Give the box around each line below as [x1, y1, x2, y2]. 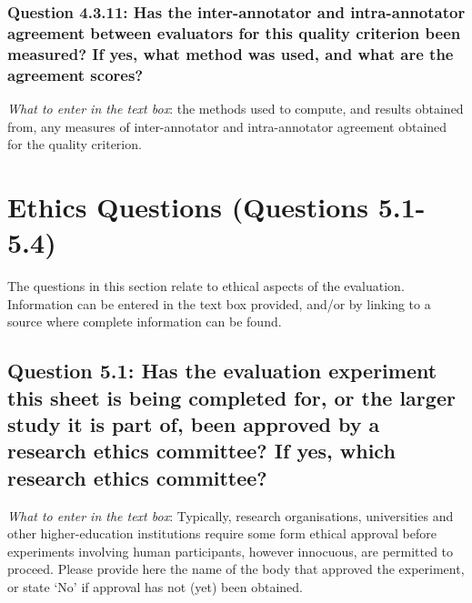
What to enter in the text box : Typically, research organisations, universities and [7, 506, 454, 525]
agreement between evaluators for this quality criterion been [7, 21, 461, 44]
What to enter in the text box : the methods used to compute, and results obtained [7, 98, 464, 117]
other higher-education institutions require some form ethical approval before [7, 524, 437, 543]
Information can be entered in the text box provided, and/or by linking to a [7, 294, 431, 313]
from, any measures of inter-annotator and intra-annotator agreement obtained [7, 116, 447, 136]
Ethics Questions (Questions [7, 187, 368, 225]
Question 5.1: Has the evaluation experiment [7, 357, 437, 385]
